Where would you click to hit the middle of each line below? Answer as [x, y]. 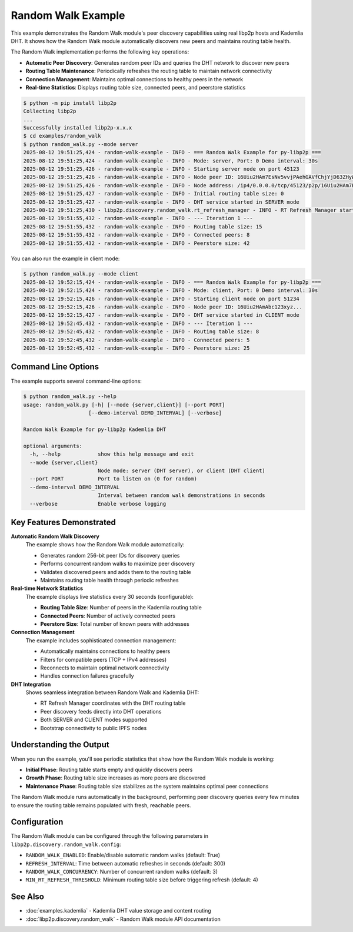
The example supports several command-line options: [76, 381]
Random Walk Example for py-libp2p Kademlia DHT [95, 429]
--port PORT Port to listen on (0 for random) [113, 479]
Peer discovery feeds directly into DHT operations [101, 711]
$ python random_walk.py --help [70, 397]
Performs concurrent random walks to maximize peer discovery [118, 564]
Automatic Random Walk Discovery [55, 536]
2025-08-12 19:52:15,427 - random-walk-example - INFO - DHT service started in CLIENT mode [161, 315]
